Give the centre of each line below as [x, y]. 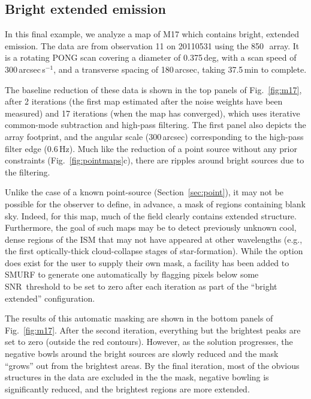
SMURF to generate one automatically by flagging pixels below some [132, 274]
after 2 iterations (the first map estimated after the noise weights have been [144, 101]
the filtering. [28, 172]
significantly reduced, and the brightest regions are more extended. [127, 388]
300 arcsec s [25, 69]
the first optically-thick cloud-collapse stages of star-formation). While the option [154, 251]
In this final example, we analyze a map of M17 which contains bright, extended [152, 34]
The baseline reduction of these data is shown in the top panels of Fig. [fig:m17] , [153, 89]
